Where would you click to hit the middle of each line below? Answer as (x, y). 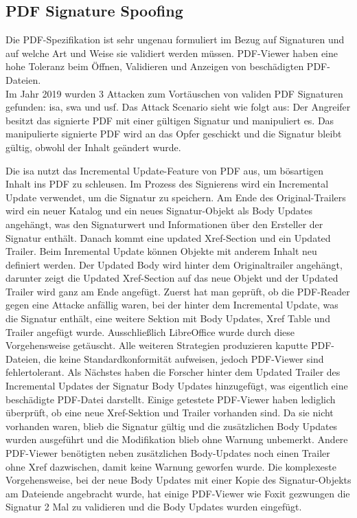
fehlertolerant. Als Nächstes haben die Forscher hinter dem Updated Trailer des (173, 372)
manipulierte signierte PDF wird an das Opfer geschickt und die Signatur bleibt (174, 134)
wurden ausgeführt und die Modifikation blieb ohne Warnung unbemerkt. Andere (177, 439)
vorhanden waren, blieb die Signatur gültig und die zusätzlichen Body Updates (172, 426)
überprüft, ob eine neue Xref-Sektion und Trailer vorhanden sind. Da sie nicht (170, 413)
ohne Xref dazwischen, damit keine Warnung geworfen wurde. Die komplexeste (171, 466)
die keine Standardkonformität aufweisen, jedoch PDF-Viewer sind (184, 358)
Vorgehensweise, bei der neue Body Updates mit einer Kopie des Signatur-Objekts (178, 480)
